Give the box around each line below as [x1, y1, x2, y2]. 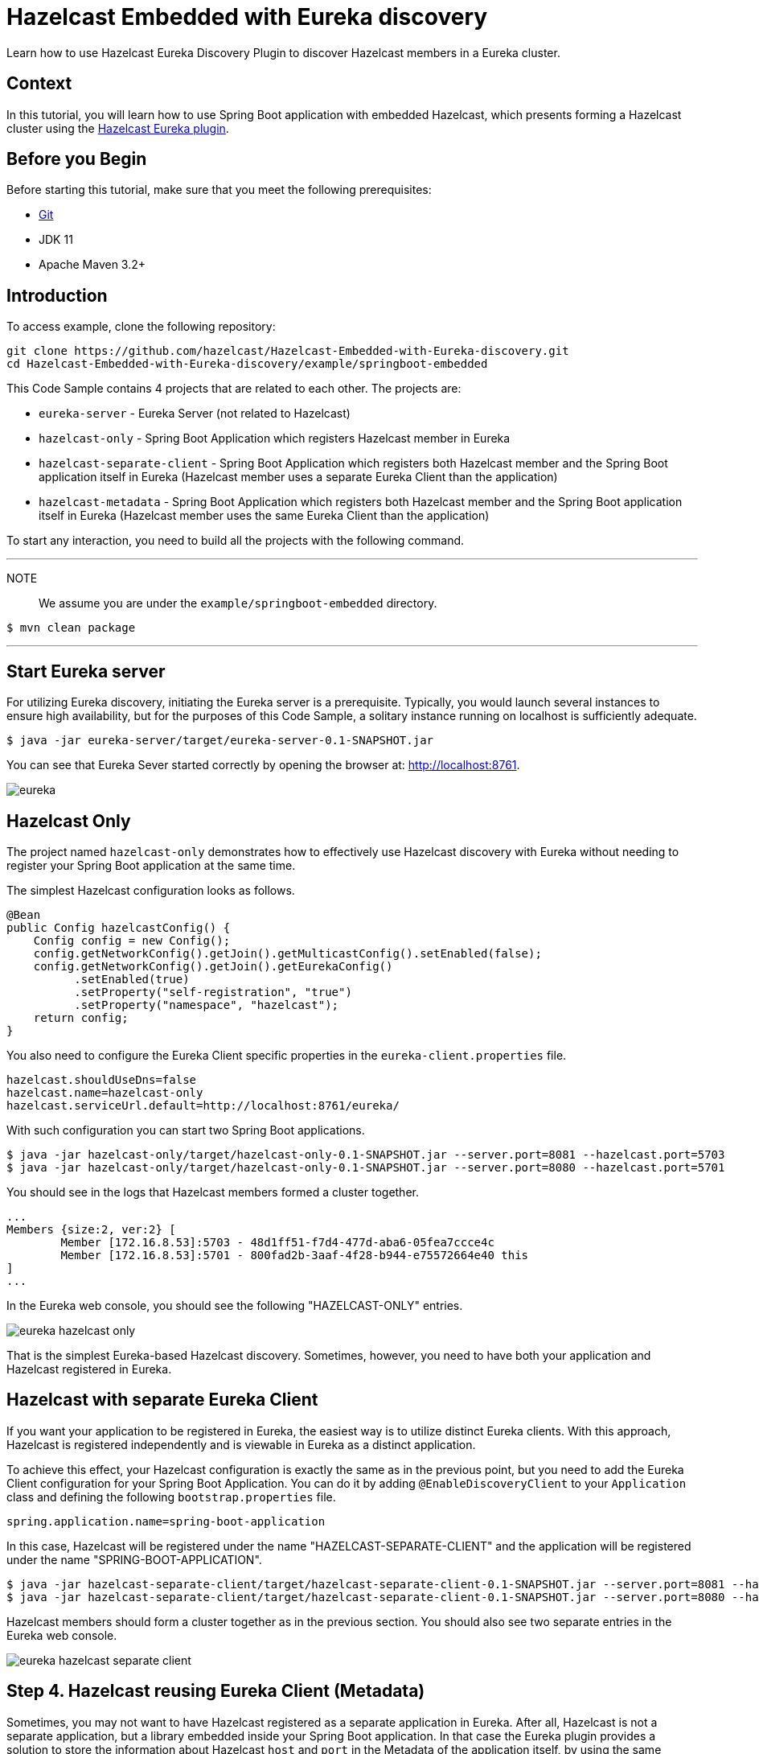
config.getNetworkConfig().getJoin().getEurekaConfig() [33, 959, 393, 973]
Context [6, 73, 72, 94]
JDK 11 [39, 233, 73, 247]
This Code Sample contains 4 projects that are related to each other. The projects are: [6, 381, 462, 396]
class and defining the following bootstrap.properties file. [6, 1489, 336, 1504]
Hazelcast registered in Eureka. [6, 1361, 172, 1376]
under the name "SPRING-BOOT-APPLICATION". [6, 1552, 262, 1567]
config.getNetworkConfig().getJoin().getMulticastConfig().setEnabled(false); [33, 946, 542, 960]
